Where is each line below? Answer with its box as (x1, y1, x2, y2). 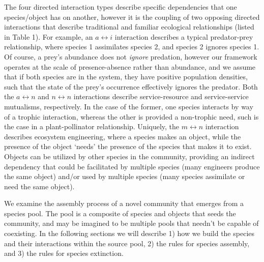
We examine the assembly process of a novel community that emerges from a (4, 198, 244, 209)
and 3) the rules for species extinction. (4, 248, 124, 258)
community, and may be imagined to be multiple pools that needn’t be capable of (4, 218, 259, 228)
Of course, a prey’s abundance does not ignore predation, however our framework (4, 51, 257, 62)
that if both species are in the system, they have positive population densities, (4, 71, 248, 82)
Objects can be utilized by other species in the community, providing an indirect (4, 151, 255, 161)
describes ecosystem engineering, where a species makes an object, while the (4, 131, 241, 141)
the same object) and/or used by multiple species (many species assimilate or (4, 171, 245, 182)
